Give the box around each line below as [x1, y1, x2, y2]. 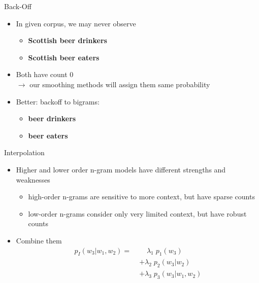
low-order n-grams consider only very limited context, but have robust [28, 208, 247, 219]
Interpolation [4, 147, 45, 158]
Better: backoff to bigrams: [16, 96, 100, 107]
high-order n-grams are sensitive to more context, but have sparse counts [28, 191, 255, 202]
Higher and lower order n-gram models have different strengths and [16, 164, 226, 174]
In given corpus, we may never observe [16, 18, 136, 28]
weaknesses [16, 174, 50, 185]
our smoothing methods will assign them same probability [29, 79, 210, 89]
